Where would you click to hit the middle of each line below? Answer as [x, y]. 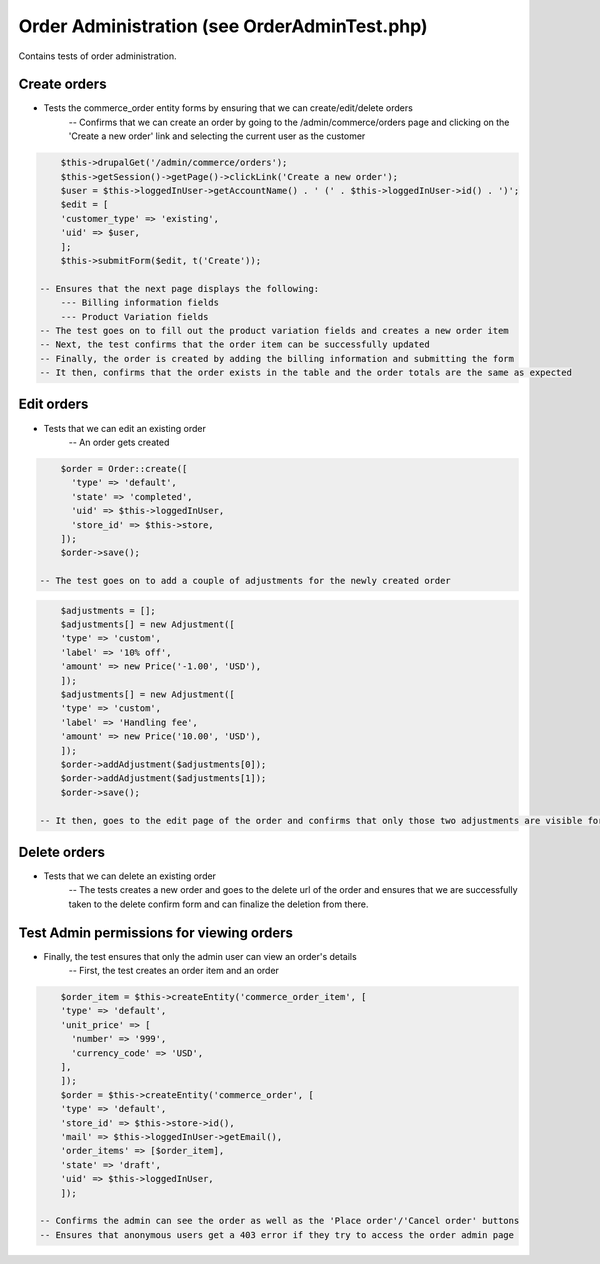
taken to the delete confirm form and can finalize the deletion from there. [218, 904]
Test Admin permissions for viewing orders [156, 932]
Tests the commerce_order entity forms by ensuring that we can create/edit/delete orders [228, 108]
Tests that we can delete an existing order [130, 876]
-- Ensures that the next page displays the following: [179, 288]
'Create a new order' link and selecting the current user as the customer [217, 136]
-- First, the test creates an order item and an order [174, 971]
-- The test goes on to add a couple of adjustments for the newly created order [245, 581]
